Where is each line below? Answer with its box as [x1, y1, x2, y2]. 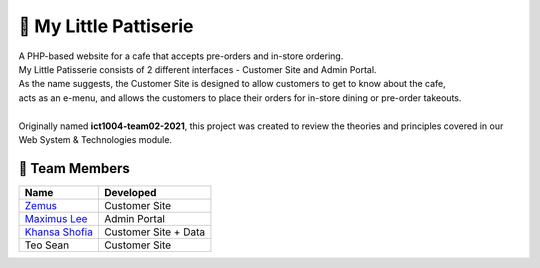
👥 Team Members [18, 160, 130, 177]
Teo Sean [24, 238, 70, 252]
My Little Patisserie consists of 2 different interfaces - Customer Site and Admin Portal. [18, 63, 377, 75]
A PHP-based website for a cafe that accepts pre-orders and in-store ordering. [18, 50, 344, 62]
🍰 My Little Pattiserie [18, 15, 194, 37]
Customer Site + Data [103, 225, 205, 239]
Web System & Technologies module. [18, 133, 173, 145]
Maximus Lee [24, 211, 88, 225]
